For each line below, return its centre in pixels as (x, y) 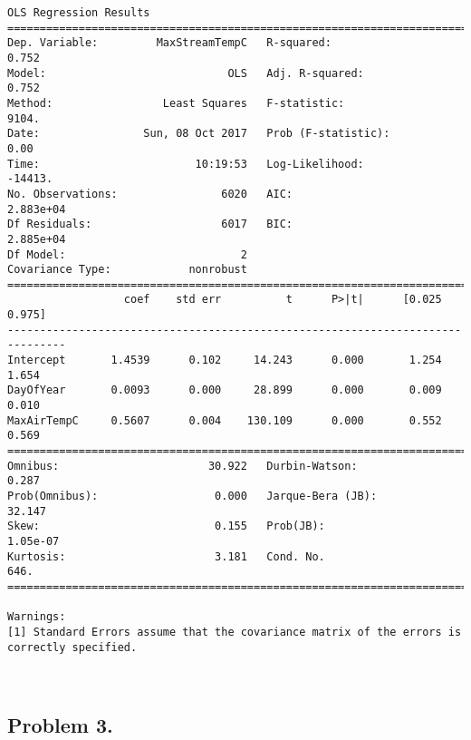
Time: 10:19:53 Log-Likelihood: (186, 164)
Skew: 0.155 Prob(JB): (166, 526)
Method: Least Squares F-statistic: (176, 103)
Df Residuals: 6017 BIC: (150, 224)
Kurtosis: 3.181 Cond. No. (166, 556)
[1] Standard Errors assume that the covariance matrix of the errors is (235, 632)
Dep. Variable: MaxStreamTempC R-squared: (169, 43)
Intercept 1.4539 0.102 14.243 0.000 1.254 (225, 360)
